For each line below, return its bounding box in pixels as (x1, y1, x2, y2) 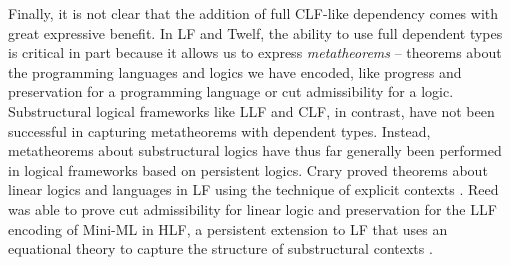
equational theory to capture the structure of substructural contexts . (8, 238, 433, 259)
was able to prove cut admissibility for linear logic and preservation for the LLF (8, 198, 497, 219)
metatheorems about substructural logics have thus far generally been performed (8, 140, 502, 161)
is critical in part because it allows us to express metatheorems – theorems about (8, 42, 502, 63)
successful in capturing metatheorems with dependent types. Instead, (8, 120, 431, 141)
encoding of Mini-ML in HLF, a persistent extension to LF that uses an (8, 218, 448, 239)
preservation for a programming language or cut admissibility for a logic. (8, 81, 454, 102)
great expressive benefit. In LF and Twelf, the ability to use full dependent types (8, 22, 503, 43)
